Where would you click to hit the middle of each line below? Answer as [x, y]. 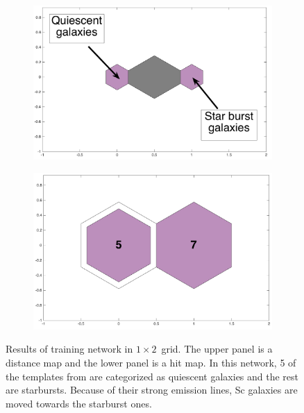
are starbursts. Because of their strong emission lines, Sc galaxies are [152, 390]
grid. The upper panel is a [217, 349]
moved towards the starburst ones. [79, 403]
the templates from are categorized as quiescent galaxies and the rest [152, 376]
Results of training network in [69, 349]
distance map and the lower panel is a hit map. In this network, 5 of [151, 362]
